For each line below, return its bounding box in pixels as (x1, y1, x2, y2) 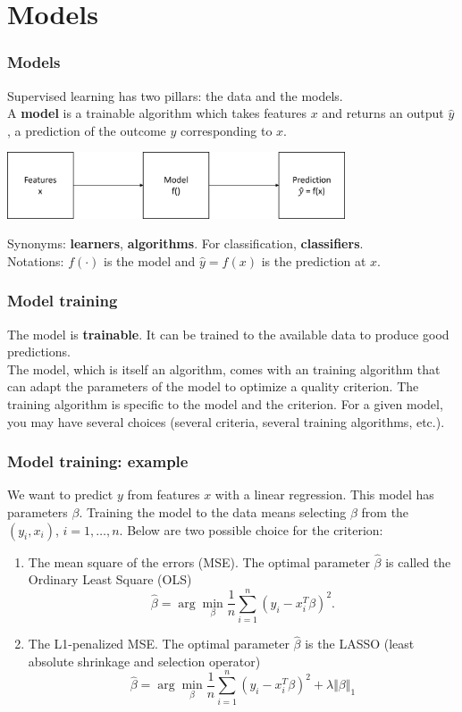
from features (127, 485, 200, 504)
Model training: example (7, 450, 189, 473)
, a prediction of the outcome (7, 121, 166, 139)
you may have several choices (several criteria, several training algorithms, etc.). (7, 412, 445, 431)
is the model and (104, 251, 196, 270)
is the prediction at (261, 251, 366, 270)
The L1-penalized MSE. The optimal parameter (28, 634, 290, 653)
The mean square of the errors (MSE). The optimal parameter (28, 552, 370, 571)
